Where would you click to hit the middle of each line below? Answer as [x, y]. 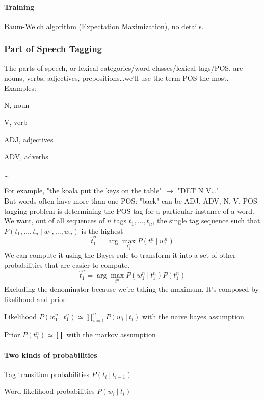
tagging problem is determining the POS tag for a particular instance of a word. [129, 210]
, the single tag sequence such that [206, 221]
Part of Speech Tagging [53, 49]
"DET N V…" [198, 191]
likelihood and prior [35, 299]
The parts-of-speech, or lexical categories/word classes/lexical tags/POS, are [124, 68]
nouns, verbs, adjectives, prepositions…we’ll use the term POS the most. [116, 78]
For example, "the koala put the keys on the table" [83, 191]
